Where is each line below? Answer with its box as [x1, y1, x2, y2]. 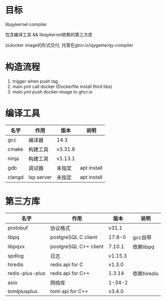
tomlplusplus [7, 288, 38, 295]
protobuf [7, 224, 28, 231]
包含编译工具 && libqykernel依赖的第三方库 [5, 31, 93, 37]
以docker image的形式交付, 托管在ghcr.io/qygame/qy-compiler [5, 42, 133, 48]
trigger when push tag [12, 78, 58, 84]
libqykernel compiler [5, 21, 47, 27]
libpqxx [7, 243, 25, 250]
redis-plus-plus [7, 270, 46, 277]
